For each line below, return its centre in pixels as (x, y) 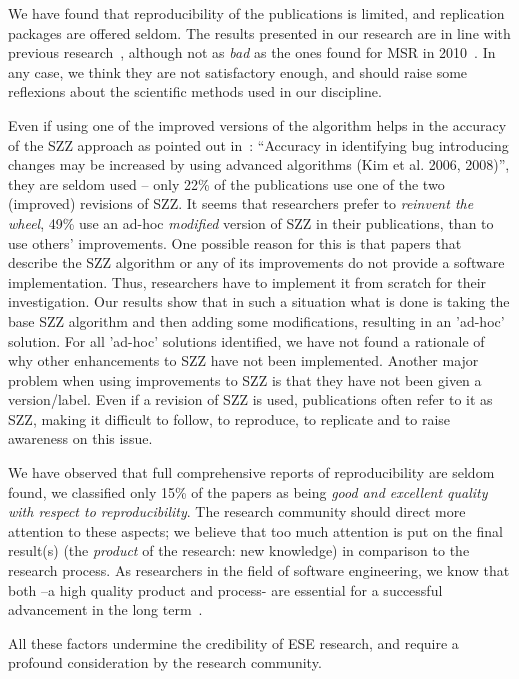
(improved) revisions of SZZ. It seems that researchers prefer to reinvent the (241, 203)
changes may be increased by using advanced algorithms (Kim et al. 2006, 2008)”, (259, 164)
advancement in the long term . (105, 609)
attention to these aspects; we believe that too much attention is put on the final (255, 530)
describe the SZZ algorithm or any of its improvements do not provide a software (256, 262)
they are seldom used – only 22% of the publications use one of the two (226, 183)
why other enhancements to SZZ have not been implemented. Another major (243, 360)
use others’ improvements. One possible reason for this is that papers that (235, 242)
